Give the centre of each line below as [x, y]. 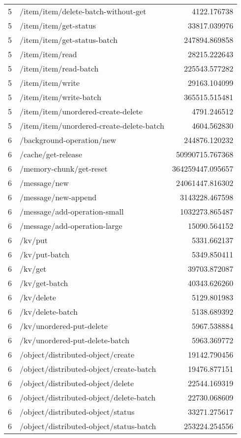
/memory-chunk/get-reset [64, 168]
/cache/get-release [51, 154]
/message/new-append [58, 197]
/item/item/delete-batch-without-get [83, 11]
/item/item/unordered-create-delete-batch [92, 126]
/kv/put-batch [45, 254]
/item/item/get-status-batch [69, 40]
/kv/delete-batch [49, 311]
